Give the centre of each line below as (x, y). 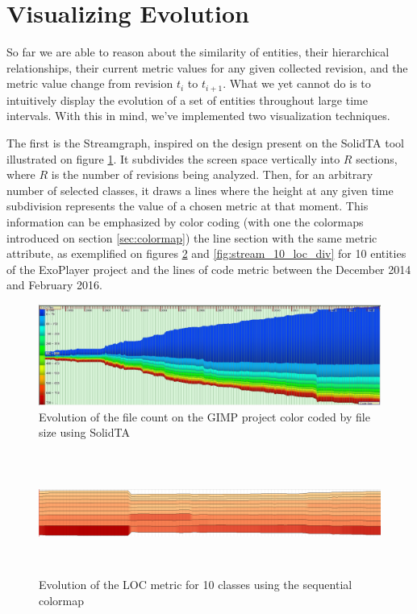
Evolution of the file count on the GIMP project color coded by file (204, 416)
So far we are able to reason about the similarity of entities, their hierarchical (198, 52)
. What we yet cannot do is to (297, 83)
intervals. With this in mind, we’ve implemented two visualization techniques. (198, 116)
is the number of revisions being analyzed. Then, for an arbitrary (212, 174)
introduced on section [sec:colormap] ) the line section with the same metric (192, 237)
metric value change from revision (90, 83)
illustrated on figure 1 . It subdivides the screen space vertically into (173, 158)
